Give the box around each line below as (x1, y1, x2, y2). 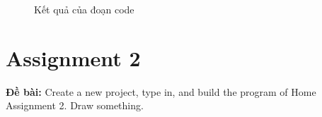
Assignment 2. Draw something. (6, 98, 144, 113)
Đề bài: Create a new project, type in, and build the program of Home (6, 84, 316, 99)
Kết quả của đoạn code (34, 2, 134, 16)
